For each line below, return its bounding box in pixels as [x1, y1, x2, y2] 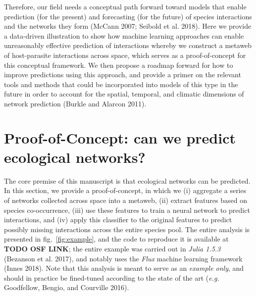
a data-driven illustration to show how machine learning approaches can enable [4, 30, 244, 41]
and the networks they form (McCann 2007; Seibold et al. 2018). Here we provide [4, 21, 252, 31]
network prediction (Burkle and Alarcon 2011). [4, 98, 147, 108]
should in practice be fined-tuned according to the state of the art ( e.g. [4, 272, 219, 283]
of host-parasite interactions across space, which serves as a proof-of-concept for [4, 49, 246, 60]
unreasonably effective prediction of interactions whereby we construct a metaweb [4, 40, 252, 50]
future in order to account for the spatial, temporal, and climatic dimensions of [4, 89, 244, 99]
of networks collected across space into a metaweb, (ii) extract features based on [4, 195, 247, 205]
